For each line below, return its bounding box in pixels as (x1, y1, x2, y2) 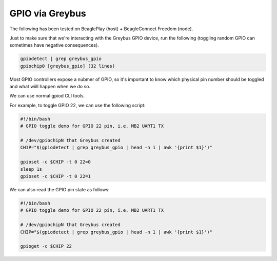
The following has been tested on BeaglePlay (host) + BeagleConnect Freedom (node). (9, 26, 193, 32)
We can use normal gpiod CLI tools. (9, 93, 85, 99)
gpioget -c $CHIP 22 (20, 244, 72, 249)
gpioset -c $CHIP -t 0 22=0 (20, 159, 91, 165)
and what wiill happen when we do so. (9, 84, 91, 90)
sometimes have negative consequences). (9, 42, 100, 48)
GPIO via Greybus (9, 8, 87, 19)
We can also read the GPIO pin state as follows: (9, 186, 110, 192)
